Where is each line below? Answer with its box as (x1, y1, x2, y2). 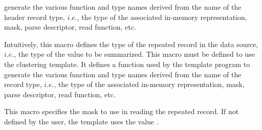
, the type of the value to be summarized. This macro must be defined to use (14, 49, 255, 59)
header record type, (4, 11, 65, 22)
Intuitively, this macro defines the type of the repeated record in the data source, (4, 38, 258, 49)
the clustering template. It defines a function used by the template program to (4, 58, 250, 69)
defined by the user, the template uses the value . (4, 116, 159, 126)
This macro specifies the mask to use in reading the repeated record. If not (4, 106, 239, 117)
